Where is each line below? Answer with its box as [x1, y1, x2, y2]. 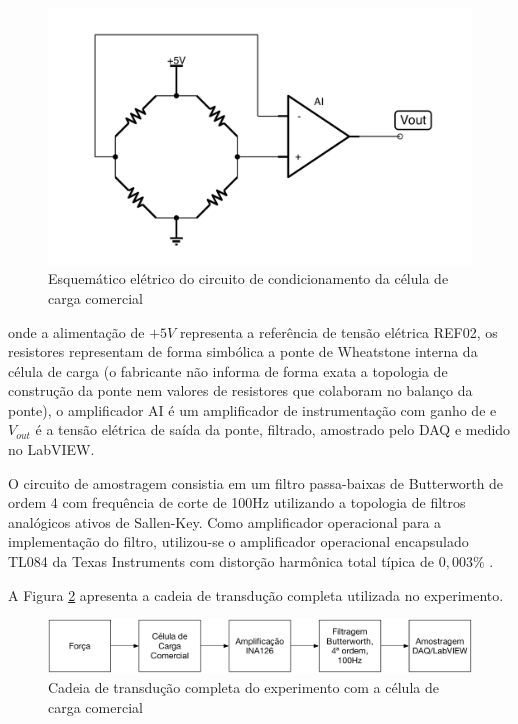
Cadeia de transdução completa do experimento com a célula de [48, 677, 439, 698]
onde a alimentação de [8, 321, 145, 342]
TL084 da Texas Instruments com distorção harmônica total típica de [8, 551, 435, 572]
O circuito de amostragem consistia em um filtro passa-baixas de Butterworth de [8, 472, 504, 493]
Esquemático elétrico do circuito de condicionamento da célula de [48, 268, 449, 289]
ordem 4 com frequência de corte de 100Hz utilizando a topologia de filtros [8, 492, 466, 513]
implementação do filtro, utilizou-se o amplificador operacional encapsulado [8, 531, 469, 552]
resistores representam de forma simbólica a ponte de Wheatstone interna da [8, 341, 478, 362]
